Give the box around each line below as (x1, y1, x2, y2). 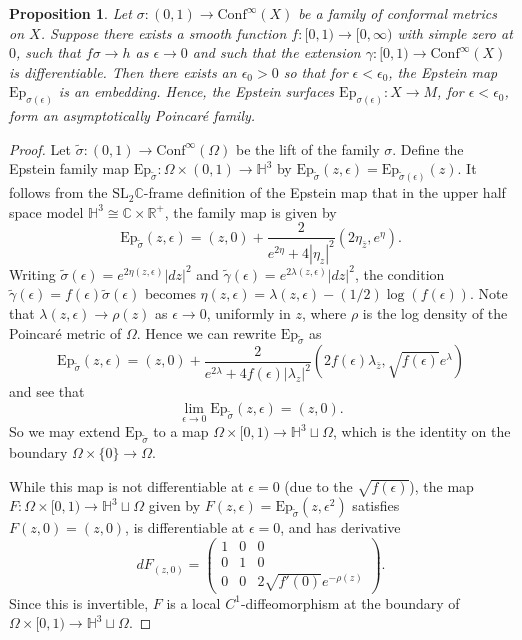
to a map (153, 421, 209, 442)
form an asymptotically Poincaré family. (9, 105, 256, 126)
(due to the (284, 475, 353, 496)
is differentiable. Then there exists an (9, 61, 237, 82)
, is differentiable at (125, 517, 245, 538)
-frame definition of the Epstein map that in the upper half (143, 182, 506, 203)
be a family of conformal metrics (298, 3, 497, 23)
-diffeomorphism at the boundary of (240, 592, 460, 613)
